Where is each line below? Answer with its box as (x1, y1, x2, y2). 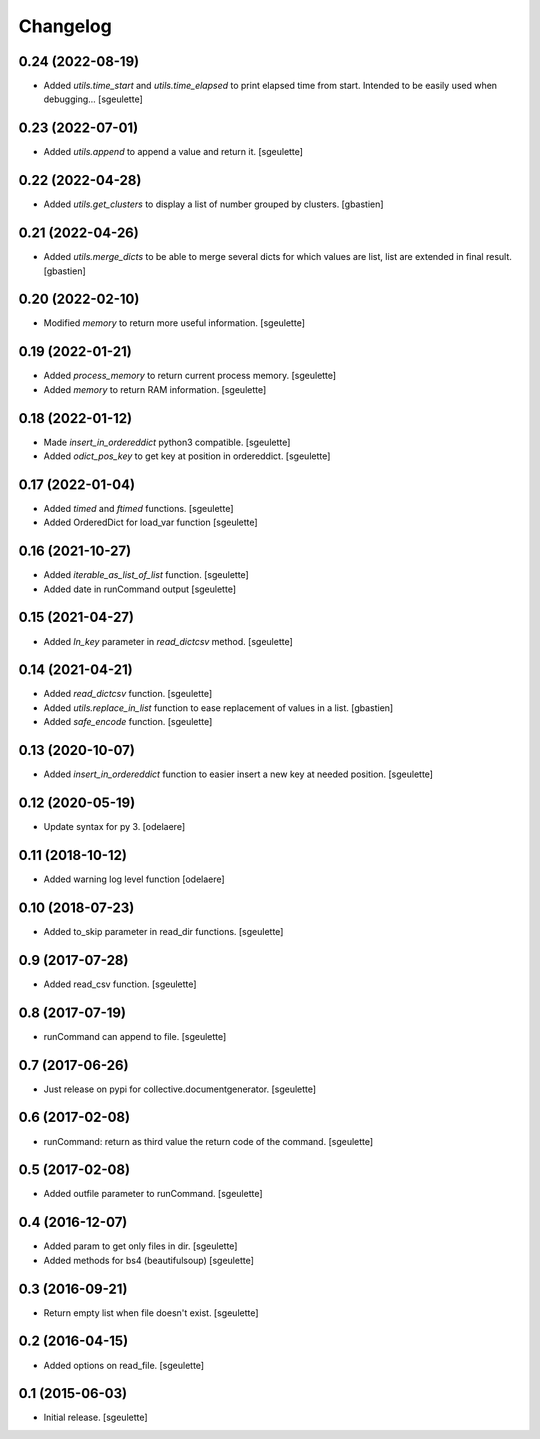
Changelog (18, 15, 112, 37)
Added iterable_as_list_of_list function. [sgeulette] (43, 569, 249, 581)
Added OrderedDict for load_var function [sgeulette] (43, 516, 259, 529)
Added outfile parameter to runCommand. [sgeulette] (43, 1188, 264, 1200)
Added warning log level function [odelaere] (43, 873, 225, 885)
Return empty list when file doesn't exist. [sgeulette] (43, 1306, 259, 1319)
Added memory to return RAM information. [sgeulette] (43, 383, 267, 395)
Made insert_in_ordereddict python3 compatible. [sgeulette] (43, 436, 291, 448)
